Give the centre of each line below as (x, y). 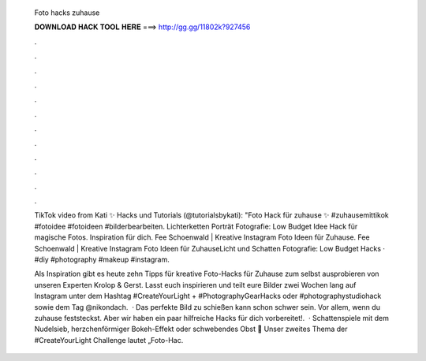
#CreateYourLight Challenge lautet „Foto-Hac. (109, 340)
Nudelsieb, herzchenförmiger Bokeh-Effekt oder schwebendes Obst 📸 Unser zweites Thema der (191, 329)
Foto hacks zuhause (67, 13)
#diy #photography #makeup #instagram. (102, 259)
